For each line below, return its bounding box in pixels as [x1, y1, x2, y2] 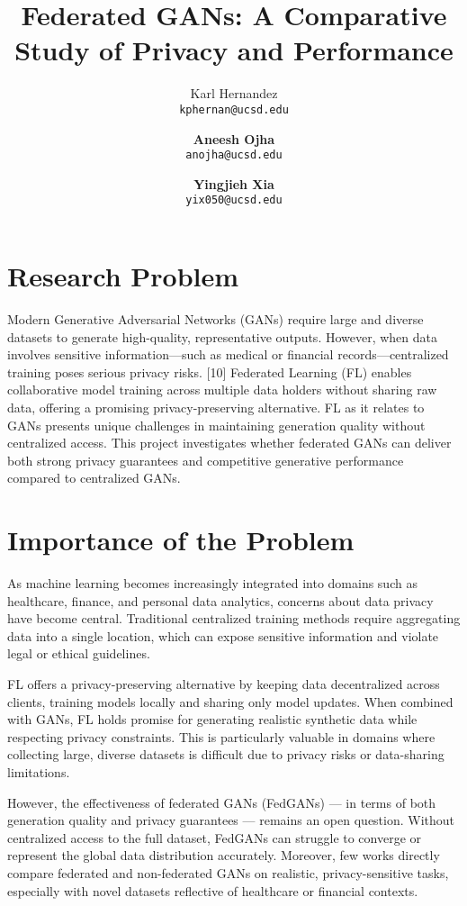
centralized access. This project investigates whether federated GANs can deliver [7, 433, 452, 452]
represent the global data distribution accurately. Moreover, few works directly [7, 846, 440, 865]
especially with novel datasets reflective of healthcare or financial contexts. [7, 881, 418, 900]
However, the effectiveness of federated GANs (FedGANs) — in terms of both [7, 793, 436, 811]
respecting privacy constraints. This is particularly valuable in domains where [7, 727, 436, 746]
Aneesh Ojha [193, 129, 275, 148]
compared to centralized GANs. [7, 468, 181, 487]
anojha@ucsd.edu [185, 149, 283, 162]
